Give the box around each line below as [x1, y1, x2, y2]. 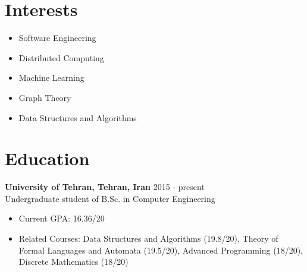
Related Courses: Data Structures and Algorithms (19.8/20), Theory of [18, 232, 278, 244]
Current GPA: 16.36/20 [18, 212, 105, 224]
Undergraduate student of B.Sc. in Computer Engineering [5, 192, 215, 204]
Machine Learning [18, 71, 84, 84]
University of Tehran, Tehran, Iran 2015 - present [5, 181, 205, 193]
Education [5, 146, 90, 170]
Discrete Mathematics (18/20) [18, 255, 129, 268]
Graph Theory [18, 91, 71, 103]
